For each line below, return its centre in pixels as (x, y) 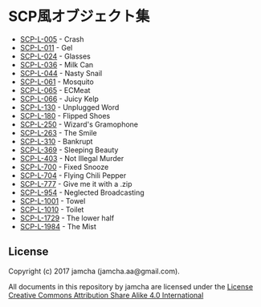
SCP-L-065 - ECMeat (55, 90)
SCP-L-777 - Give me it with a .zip (76, 184)
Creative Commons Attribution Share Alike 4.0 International (106, 295)
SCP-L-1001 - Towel (53, 200)
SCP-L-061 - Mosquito (57, 82)
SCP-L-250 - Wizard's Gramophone (79, 124)
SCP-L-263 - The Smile (59, 132)
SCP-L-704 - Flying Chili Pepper (73, 175)
